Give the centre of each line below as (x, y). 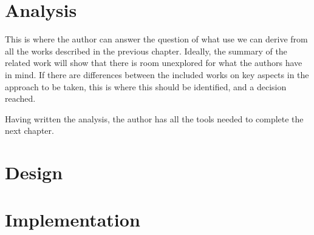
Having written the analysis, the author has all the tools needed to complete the (154, 118)
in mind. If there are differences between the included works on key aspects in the (157, 74)
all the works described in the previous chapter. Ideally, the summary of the (146, 51)
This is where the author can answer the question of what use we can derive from (156, 39)
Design (34, 172)
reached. (20, 98)
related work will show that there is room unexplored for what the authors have (154, 63)
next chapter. (29, 131)
